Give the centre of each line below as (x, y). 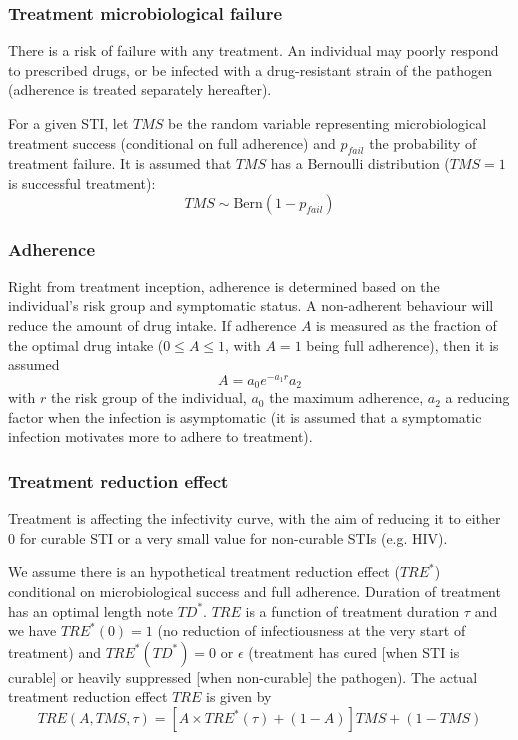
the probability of (423, 142)
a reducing (477, 397)
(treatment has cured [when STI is (354, 651)
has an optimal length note (90, 610)
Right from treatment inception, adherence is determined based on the (224, 285)
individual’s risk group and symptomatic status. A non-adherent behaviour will (251, 305)
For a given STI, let (68, 123)
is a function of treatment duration (352, 610)
